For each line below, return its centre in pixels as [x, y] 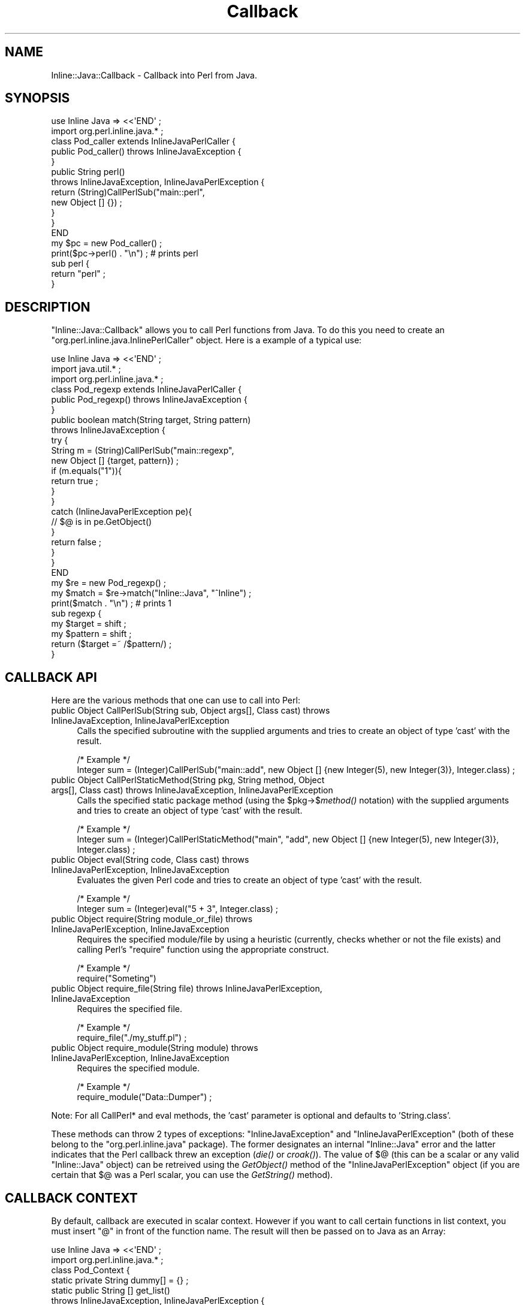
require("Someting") [117, 978]
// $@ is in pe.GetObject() [102, 522]
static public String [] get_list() [111, 1290]
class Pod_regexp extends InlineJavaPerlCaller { [147, 389]
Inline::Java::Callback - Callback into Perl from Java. [154, 75]
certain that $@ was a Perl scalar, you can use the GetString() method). [192, 1175]
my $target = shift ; [89, 624]
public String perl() [88, 172]
